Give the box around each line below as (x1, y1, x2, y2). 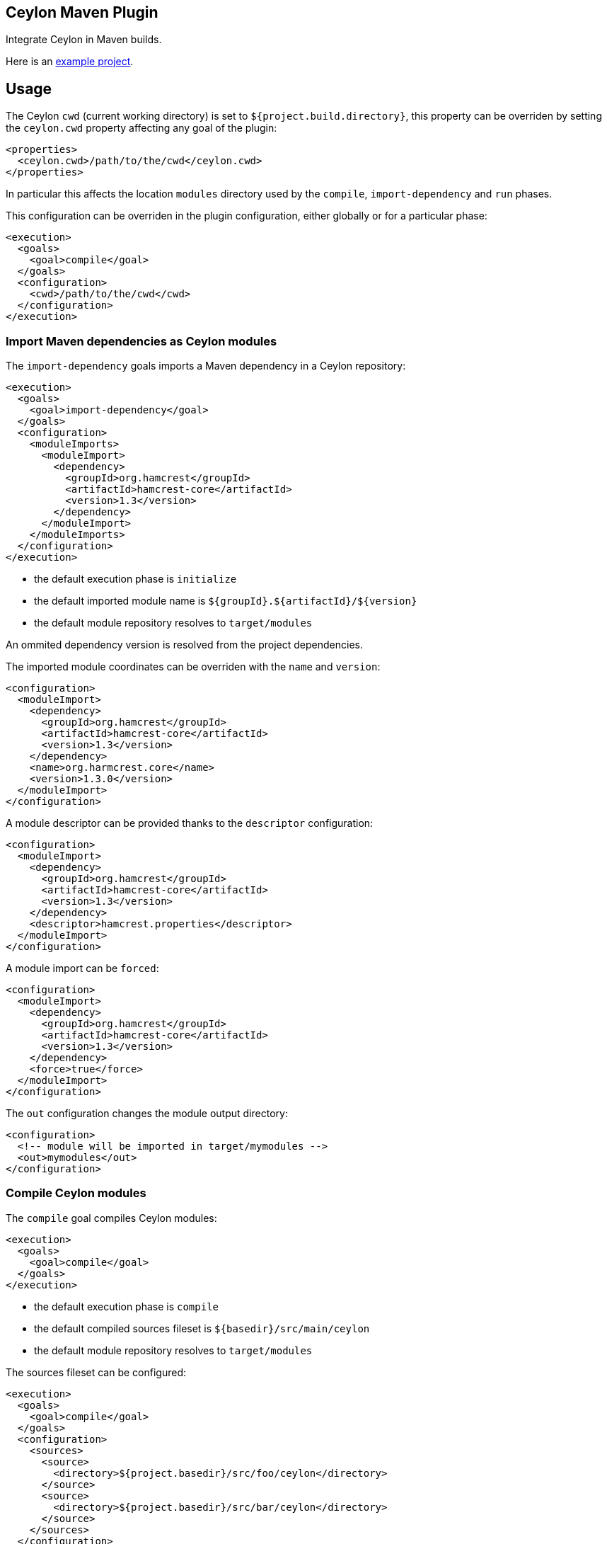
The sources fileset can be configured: (6, 1366, 186, 1378)
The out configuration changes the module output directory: (6, 1107, 288, 1120)
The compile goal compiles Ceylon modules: (6, 1211, 217, 1224)
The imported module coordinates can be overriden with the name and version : (6, 661, 381, 673)
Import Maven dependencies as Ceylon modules (6, 333, 277, 348)
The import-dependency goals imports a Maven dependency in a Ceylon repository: (6, 360, 406, 372)
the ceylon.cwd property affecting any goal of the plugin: (6, 122, 277, 135)
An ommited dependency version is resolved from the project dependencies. (6, 639, 363, 651)
